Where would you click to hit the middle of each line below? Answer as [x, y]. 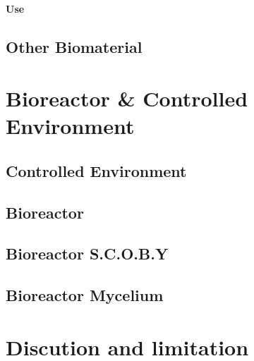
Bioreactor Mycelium [85, 295]
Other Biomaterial [74, 46]
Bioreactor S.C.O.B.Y [87, 253]
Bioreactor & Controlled [127, 98]
